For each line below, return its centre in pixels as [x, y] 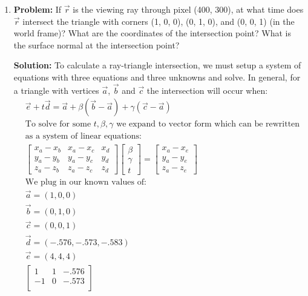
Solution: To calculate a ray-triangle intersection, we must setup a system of [157, 65]
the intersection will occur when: [207, 90]
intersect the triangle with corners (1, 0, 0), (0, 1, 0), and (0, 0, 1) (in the [159, 21]
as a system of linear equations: [83, 136]
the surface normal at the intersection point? [97, 44]
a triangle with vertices [56, 90]
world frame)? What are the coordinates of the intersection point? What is [152, 33]
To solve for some [58, 124]
